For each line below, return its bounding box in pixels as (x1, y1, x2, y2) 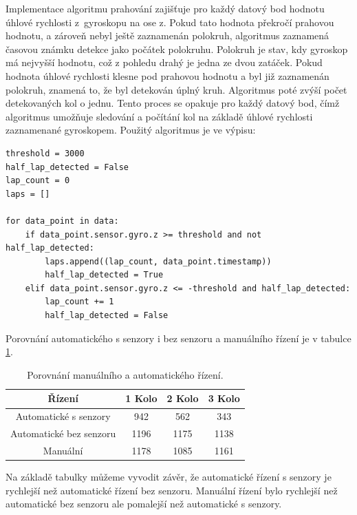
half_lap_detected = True (45, 270, 164, 280)
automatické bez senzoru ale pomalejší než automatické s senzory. (6, 496, 282, 511)
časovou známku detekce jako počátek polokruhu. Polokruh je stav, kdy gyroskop (6, 41, 348, 56)
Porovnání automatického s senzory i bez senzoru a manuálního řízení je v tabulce (6, 330, 351, 345)
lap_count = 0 (6, 176, 70, 186)
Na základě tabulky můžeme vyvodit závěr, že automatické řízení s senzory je (6, 470, 332, 484)
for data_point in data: (6, 216, 119, 226)
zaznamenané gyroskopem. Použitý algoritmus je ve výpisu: (6, 123, 256, 137)
